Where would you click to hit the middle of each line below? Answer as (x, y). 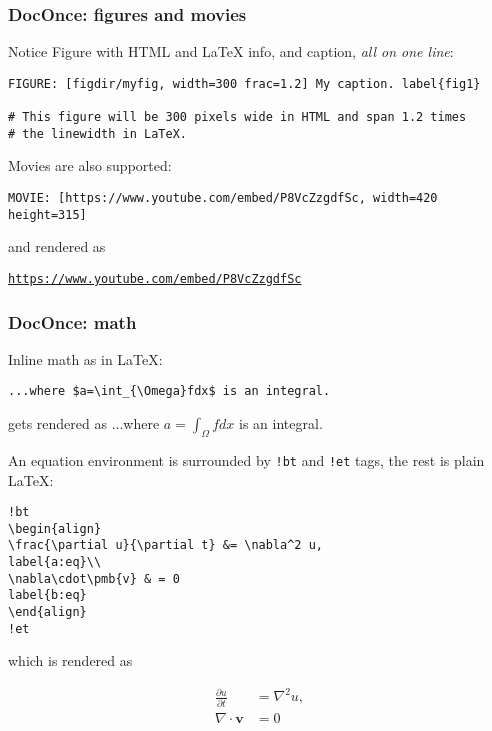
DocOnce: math (72, 321)
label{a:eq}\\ (55, 562)
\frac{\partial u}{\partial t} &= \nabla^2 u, (165, 545)
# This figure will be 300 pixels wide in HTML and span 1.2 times (237, 117)
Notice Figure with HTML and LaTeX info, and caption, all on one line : (231, 51)
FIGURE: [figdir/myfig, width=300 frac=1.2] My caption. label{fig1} (244, 83)
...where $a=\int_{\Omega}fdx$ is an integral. (169, 391)
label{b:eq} (47, 595)
